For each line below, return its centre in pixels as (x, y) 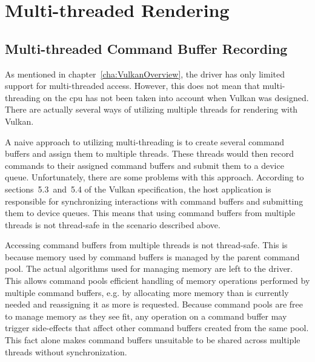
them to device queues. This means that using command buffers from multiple (150, 213)
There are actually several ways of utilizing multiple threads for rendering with (151, 109)
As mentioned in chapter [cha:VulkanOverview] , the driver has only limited (145, 74)
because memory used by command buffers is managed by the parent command (152, 256)
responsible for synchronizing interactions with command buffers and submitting (154, 201)
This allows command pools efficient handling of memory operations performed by (157, 281)
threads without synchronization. (66, 351)
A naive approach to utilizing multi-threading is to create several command (145, 141)
